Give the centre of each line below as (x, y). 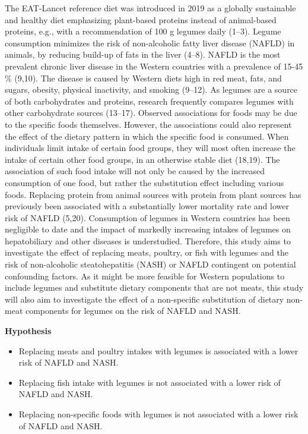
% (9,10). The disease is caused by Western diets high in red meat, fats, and (143, 78)
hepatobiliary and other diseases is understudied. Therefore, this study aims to (148, 240)
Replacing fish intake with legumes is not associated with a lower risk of (150, 382)
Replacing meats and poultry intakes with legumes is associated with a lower (158, 350)
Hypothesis (28, 331)
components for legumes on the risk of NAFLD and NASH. (133, 311)
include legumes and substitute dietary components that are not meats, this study (154, 287)
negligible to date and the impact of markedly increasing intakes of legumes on (148, 229)
